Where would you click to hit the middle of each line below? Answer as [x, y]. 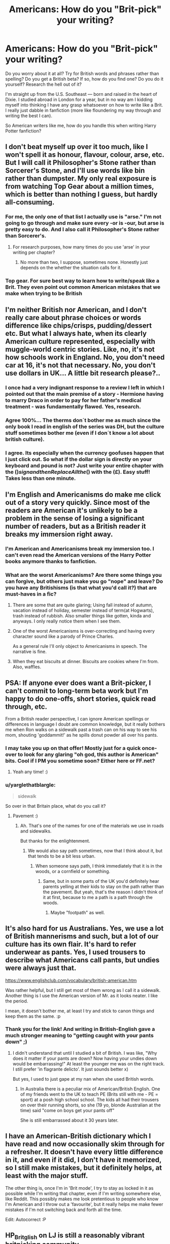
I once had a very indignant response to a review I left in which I [85, 388]
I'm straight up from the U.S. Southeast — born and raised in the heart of [81, 94]
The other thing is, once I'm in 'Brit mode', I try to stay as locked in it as [79, 1188]
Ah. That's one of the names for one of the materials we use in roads [92, 825]
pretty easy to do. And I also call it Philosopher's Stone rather [82, 229]
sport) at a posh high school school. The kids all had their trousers [89, 1099]
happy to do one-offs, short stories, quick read [81, 699]
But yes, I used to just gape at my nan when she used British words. [83, 1079]
